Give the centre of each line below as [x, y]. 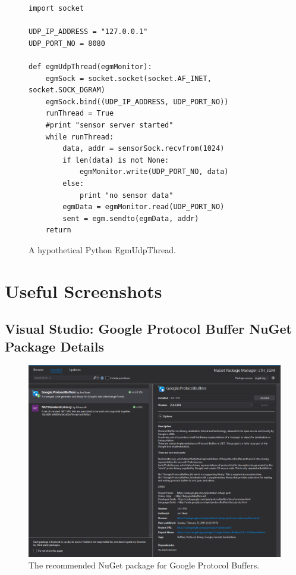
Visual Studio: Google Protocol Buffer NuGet [148, 329]
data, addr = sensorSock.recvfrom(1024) [144, 149]
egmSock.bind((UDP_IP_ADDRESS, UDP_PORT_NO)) [137, 102]
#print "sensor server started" [109, 125]
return [58, 230]
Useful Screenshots [84, 290]
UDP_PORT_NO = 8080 [67, 43]
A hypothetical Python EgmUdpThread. [102, 249]
